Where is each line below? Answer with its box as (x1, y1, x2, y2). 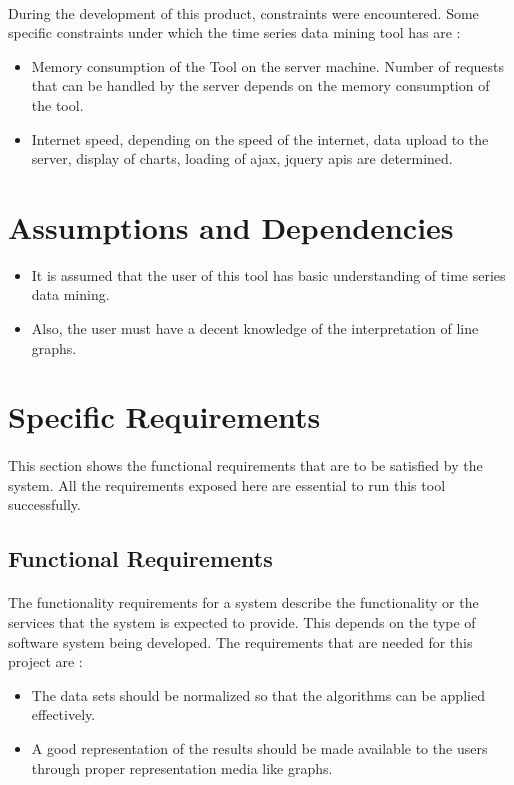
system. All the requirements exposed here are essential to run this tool (8, 474, 446, 495)
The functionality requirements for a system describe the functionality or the (8, 592, 479, 613)
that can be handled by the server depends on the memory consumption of (31, 75, 490, 96)
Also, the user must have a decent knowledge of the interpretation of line (31, 318, 479, 339)
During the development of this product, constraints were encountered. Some (8, 2, 479, 23)
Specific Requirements (8, 396, 321, 437)
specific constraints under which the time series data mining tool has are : (8, 22, 461, 43)
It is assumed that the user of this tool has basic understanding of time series (31, 264, 506, 285)
